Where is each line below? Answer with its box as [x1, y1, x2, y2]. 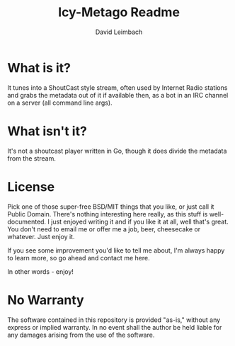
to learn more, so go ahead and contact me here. [7, 253, 150, 262]
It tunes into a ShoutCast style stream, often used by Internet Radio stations [7, 83, 228, 92]
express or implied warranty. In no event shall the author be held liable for [7, 323, 222, 331]
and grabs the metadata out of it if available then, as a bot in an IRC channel [7, 91, 229, 99]
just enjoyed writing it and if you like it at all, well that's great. [50, 217, 229, 226]
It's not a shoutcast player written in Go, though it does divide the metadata [7, 146, 227, 155]
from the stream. [7, 154, 57, 163]
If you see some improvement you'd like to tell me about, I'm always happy [7, 246, 225, 255]
